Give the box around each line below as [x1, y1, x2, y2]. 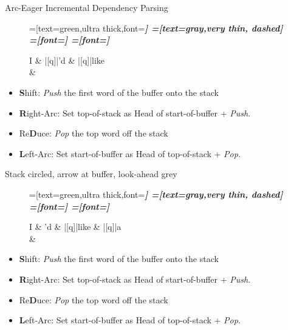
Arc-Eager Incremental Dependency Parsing [5, 1, 168, 13]
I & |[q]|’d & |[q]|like [29, 53, 105, 66]
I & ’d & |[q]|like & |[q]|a [29, 220, 122, 233]
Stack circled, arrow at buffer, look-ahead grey [5, 167, 177, 180]
